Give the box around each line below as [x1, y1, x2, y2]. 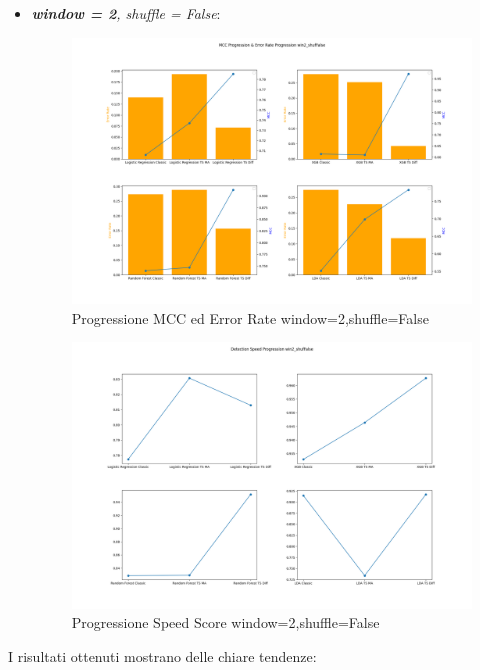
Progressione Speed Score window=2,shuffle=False [71, 612, 380, 633]
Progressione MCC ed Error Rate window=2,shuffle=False [71, 307, 429, 328]
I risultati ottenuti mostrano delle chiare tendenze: [8, 646, 317, 667]
